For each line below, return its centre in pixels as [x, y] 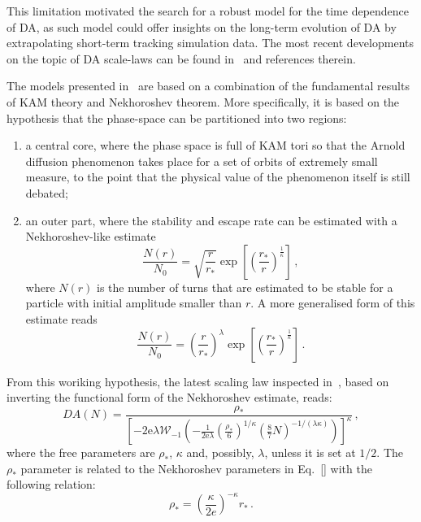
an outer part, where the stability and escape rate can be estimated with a [211, 220]
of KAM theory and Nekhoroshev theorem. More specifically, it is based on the [203, 101]
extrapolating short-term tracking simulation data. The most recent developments [210, 43]
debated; [47, 192]
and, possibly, [220, 452]
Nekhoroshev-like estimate [91, 236]
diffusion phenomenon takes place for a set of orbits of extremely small [202, 161]
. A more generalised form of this [333, 303]
